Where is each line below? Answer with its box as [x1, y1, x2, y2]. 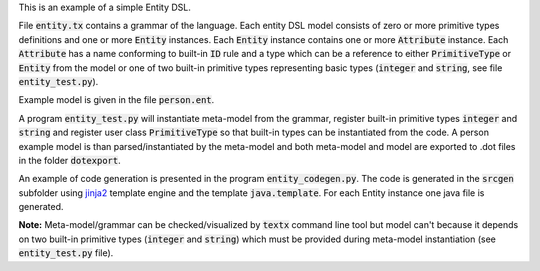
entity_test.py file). [18, 247, 114, 259]
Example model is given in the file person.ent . [18, 94, 215, 106]
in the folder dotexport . [18, 154, 121, 166]
